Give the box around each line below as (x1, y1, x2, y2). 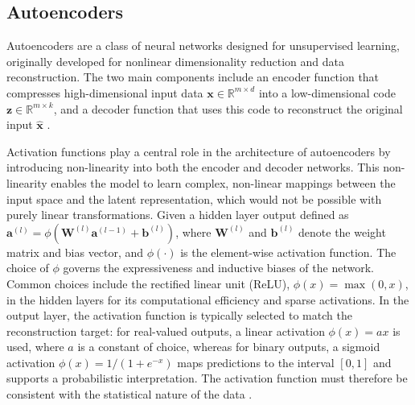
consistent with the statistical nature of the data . (6, 386, 253, 403)
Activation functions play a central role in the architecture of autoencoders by (6, 143, 391, 159)
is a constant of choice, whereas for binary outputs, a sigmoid (77, 338, 380, 355)
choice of (6, 259, 49, 276)
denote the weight (298, 223, 386, 240)
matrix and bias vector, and (6, 243, 144, 260)
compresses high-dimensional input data (6, 84, 203, 101)
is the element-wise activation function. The (180, 243, 397, 260)
